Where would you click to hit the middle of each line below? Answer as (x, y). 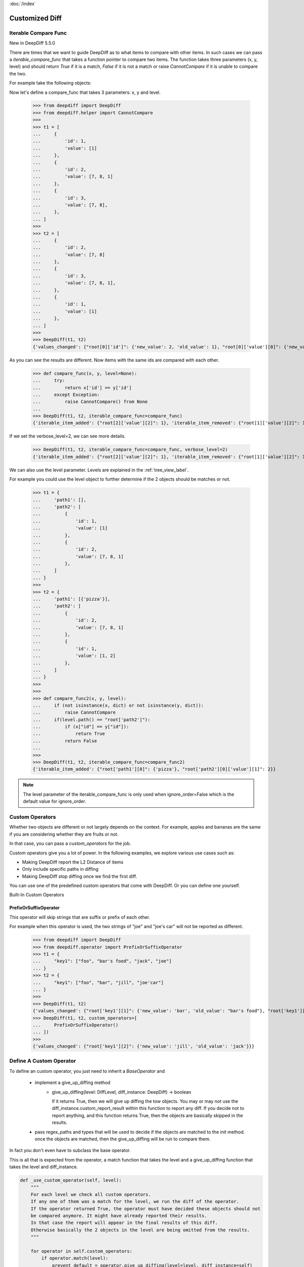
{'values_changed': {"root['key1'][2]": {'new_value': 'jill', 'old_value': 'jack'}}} (144, 1046)
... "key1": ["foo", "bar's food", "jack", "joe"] (102, 961)
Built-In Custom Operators (37, 895)
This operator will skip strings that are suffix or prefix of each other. (80, 917)
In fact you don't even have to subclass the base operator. (70, 1150)
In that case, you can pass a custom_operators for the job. (70, 843)
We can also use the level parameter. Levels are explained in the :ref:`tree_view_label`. (99, 470)
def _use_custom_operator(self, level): (71, 1180)
